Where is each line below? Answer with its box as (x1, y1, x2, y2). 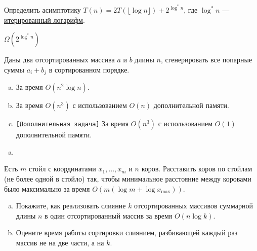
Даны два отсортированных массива (4, 54, 115, 65)
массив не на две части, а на (16, 237, 104, 248)
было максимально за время (4, 183, 90, 194)
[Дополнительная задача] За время (16, 118, 129, 129)
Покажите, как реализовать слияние (16, 200, 126, 211)
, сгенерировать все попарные (160, 54, 252, 65)
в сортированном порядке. (49, 64, 130, 75)
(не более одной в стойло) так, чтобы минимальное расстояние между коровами (4, 173, 251, 184)
